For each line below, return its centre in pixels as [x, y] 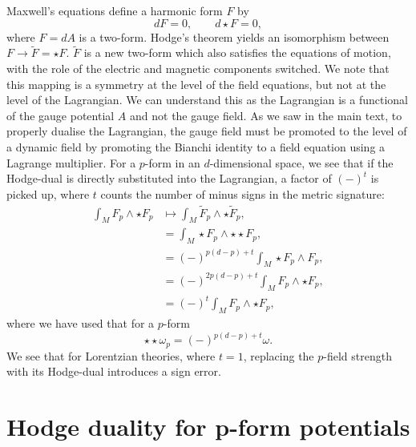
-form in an [172, 162]
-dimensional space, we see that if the [301, 162]
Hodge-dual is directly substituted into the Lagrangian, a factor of [169, 178]
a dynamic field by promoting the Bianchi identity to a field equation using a [196, 146]
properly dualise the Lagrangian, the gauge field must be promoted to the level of [207, 131]
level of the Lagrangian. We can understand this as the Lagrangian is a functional [207, 100]
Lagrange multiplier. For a [71, 162]
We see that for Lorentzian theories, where [111, 355]
